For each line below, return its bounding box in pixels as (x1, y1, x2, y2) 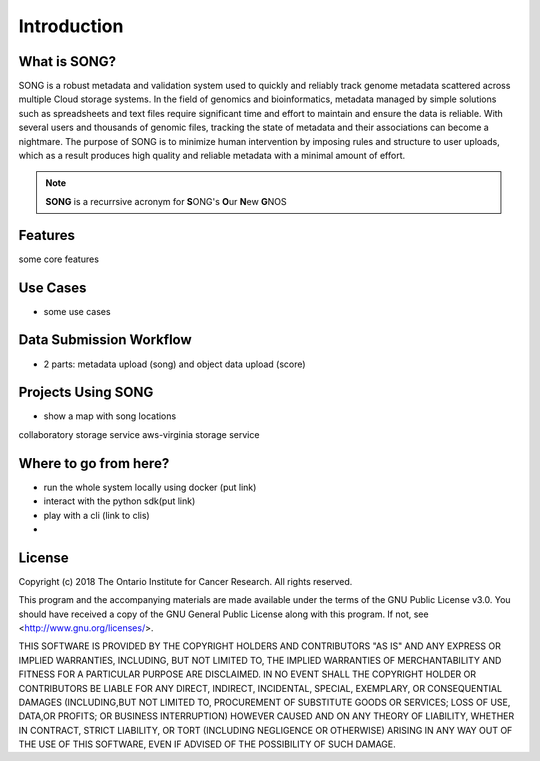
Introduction (18, 15, 124, 37)
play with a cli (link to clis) (43, 509, 150, 521)
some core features (18, 253, 100, 265)
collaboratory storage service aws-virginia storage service (18, 428, 260, 440)
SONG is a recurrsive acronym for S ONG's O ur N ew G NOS (45, 195, 287, 207)
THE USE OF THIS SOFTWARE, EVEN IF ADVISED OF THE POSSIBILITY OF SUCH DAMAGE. (18, 738, 397, 750)
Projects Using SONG (18, 384, 154, 401)
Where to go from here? (18, 455, 170, 472)
